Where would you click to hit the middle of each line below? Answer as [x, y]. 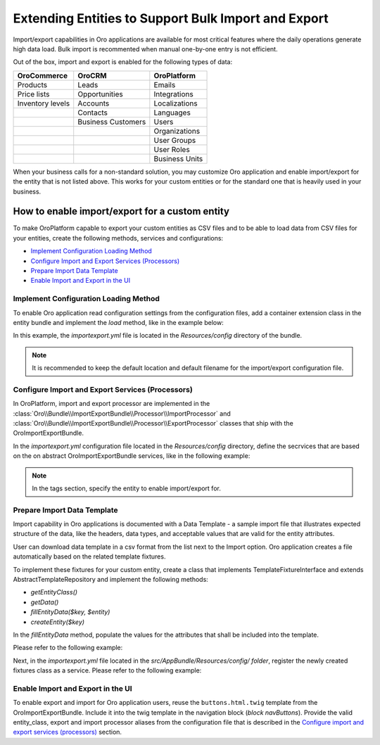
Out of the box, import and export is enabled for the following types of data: [122, 62]
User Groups [175, 140]
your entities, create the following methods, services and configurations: [118, 238]
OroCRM [92, 75]
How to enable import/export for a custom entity [121, 211]
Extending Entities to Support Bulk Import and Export [171, 18]
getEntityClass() [54, 592]
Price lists [33, 94]
